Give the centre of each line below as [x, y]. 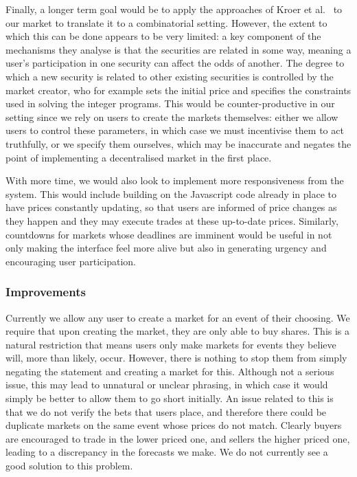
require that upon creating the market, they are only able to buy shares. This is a [178, 331]
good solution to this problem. [69, 466]
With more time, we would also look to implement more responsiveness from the [175, 180]
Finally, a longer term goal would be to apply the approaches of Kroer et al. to [174, 9]
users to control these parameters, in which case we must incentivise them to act [175, 130]
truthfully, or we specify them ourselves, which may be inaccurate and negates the [178, 143]
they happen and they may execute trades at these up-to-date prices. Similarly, [172, 220]
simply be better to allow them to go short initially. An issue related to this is [170, 398]
